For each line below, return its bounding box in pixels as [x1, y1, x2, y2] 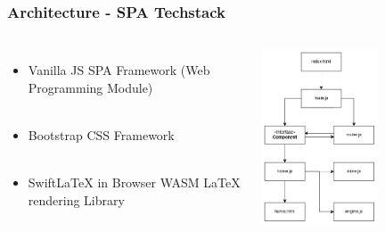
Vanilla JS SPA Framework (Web [28, 61, 210, 79]
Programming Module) [28, 78, 153, 96]
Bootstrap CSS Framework [28, 126, 175, 144]
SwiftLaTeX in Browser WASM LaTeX [28, 173, 241, 192]
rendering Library [28, 190, 125, 209]
